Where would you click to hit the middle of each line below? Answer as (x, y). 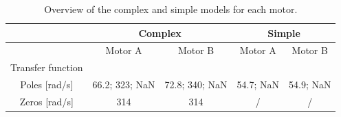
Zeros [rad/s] (46, 101)
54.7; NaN (258, 84)
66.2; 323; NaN (124, 84)
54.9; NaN (310, 84)
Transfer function (47, 67)
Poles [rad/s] (47, 84)
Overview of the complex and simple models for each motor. (171, 9)
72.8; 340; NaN (196, 84)
